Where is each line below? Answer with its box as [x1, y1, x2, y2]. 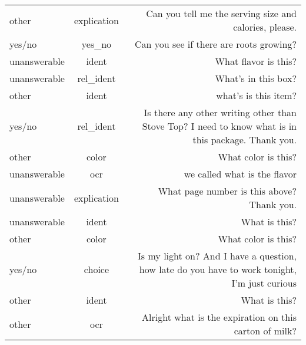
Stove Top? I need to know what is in [142, 119, 297, 133]
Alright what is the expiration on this [142, 310, 297, 324]
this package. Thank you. [192, 133, 297, 146]
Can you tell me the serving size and [146, 6, 297, 20]
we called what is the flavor [184, 167, 297, 180]
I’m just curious [231, 276, 297, 290]
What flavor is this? [215, 54, 297, 68]
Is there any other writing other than [144, 106, 297, 119]
